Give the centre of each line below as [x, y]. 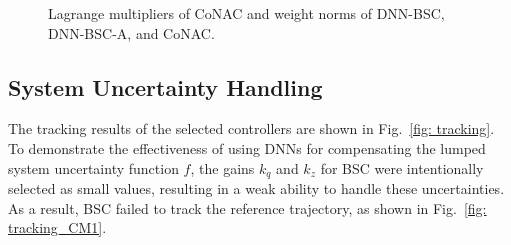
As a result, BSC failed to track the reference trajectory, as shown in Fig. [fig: [247, 207]
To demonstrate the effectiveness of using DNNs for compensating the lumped [247, 147]
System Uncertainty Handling [165, 86]
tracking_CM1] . [57, 227]
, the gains [222, 167]
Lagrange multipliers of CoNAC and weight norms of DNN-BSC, [246, 13]
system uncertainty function [93, 167]
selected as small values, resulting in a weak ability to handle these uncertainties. [256, 188]
